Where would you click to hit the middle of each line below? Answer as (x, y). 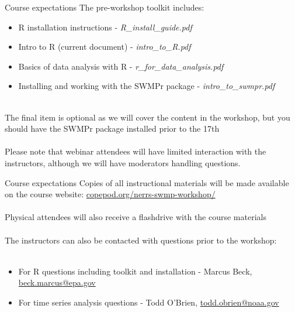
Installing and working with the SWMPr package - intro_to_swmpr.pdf (147, 86)
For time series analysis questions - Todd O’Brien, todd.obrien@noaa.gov (149, 302)
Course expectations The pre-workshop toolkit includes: (105, 7)
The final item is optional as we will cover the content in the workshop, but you (147, 117)
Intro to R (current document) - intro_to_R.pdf (105, 47)
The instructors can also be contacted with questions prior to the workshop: (141, 240)
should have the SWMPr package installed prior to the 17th (112, 128)
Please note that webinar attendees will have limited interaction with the (136, 151)
